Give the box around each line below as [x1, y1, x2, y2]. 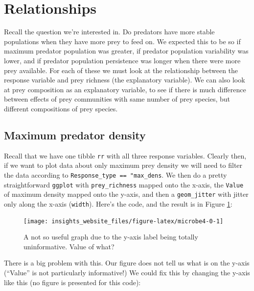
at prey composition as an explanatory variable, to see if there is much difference [4, 84, 246, 94]
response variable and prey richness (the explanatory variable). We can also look [4, 75, 245, 85]
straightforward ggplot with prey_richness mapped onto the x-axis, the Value [4, 179, 244, 189]
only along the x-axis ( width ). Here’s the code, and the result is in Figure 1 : [4, 198, 232, 209]
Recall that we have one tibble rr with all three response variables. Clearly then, [4, 150, 247, 160]
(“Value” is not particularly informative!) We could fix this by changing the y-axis [4, 267, 250, 277]
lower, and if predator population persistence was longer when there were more [4, 55, 241, 65]
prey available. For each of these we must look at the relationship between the [4, 65, 238, 75]
